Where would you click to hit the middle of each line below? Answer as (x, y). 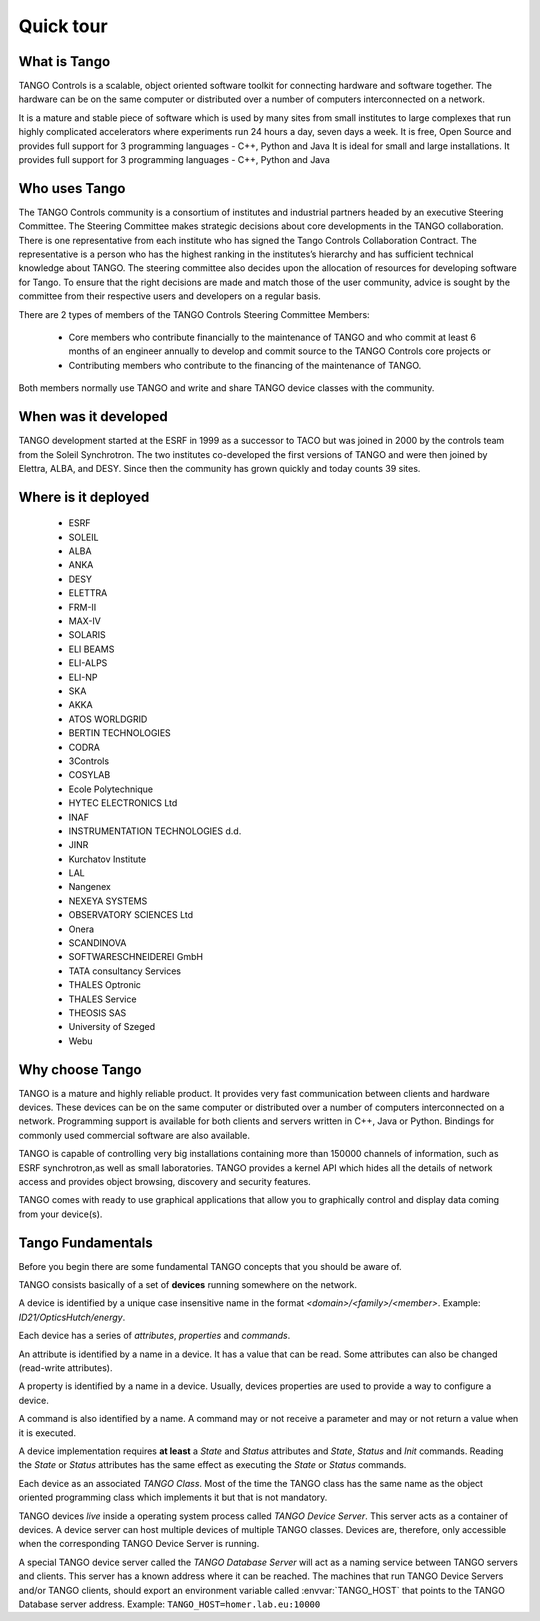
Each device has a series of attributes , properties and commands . (154, 1336)
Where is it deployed (84, 496)
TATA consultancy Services (125, 971)
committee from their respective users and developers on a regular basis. (170, 296)
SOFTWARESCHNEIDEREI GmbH (136, 957)
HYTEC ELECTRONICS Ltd (123, 803)
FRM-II (82, 607)
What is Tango (64, 61)
